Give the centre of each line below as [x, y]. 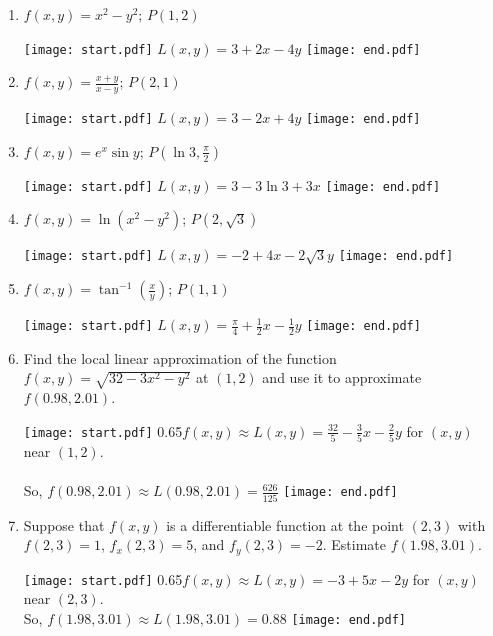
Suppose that [64, 524]
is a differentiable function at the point [285, 524]
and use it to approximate [342, 377]
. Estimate [354, 544]
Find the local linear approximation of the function [180, 357]
